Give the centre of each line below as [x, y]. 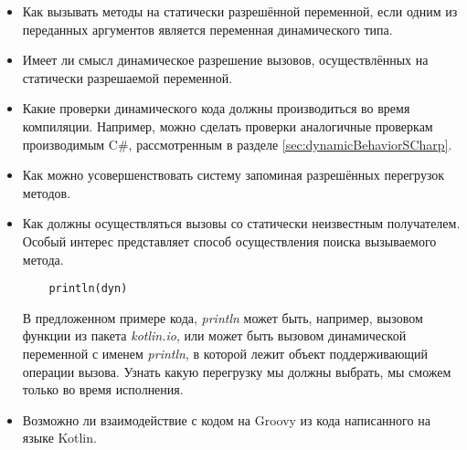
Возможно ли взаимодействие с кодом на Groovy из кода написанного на [226, 419]
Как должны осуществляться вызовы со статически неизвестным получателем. [241, 223]
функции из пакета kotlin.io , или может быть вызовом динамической [214, 335]
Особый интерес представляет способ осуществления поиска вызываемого [229, 241]
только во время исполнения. [103, 389]
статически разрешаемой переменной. [127, 77]
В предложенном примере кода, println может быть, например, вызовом [223, 317]
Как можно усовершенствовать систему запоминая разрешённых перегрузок [233, 175]
